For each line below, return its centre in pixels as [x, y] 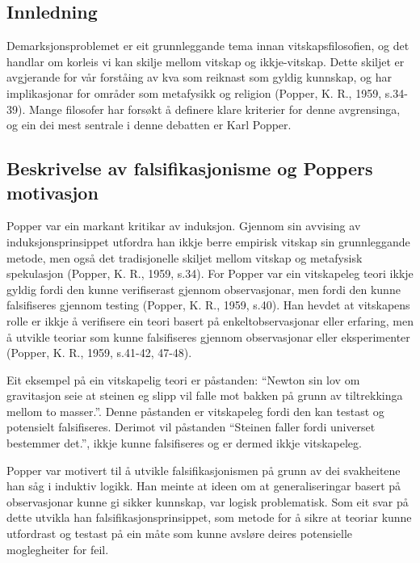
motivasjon [52, 192]
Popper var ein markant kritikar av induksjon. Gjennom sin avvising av [184, 226]
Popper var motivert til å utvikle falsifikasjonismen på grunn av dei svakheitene [204, 470]
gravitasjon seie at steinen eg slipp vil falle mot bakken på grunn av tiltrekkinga [205, 395]
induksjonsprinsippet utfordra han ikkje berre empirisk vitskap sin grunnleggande [208, 241]
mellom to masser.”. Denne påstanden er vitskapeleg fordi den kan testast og [195, 411]
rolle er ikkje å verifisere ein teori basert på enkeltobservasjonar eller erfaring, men [210, 320]
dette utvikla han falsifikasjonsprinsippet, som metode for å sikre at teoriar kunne [209, 517]
